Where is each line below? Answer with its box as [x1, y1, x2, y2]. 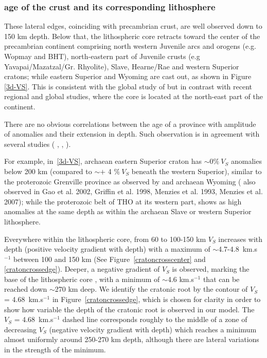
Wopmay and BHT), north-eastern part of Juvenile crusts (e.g [4, 51, 200, 61]
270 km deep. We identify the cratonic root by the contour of [55, 284, 248, 294]
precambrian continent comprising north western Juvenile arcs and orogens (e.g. [4, 41, 256, 51]
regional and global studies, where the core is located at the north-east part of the [4, 91, 263, 102]
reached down [4, 284, 47, 294]
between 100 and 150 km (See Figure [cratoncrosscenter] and [13, 253, 206, 264]
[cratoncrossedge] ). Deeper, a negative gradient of [4, 263, 160, 274]
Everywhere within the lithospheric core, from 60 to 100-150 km [4, 233, 206, 244]
